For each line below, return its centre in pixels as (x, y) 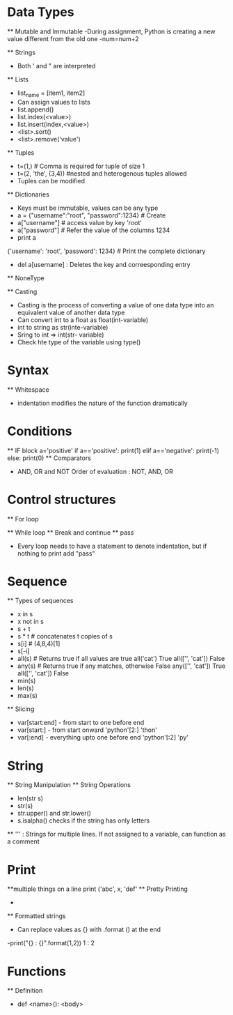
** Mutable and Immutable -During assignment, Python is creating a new (111, 31)
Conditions (40, 431)
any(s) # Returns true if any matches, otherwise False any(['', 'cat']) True (121, 666)
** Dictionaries (29, 194)
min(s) (26, 681)
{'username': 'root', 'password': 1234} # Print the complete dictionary (106, 251)
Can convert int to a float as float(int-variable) (83, 320)
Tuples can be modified (51, 181)
